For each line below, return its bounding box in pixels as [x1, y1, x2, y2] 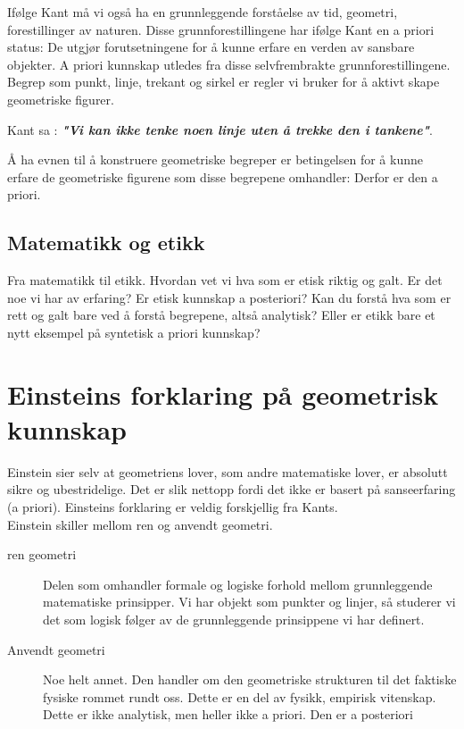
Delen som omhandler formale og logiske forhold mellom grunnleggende [43, 574, 433, 593]
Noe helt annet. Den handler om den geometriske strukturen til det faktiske [43, 670, 457, 689]
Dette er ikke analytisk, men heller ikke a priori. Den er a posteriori [43, 705, 413, 724]
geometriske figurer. [7, 89, 114, 108]
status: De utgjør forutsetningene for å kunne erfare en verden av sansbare [7, 38, 415, 56]
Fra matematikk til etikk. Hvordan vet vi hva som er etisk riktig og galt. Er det [7, 271, 443, 289]
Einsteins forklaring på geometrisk [7, 375, 439, 412]
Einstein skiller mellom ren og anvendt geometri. [7, 515, 273, 533]
